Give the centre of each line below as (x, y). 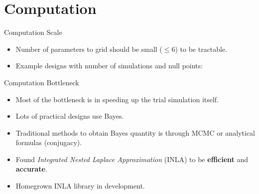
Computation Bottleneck (42, 82)
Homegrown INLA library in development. (80, 186)
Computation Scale (33, 32)
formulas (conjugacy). (49, 142)
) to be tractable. (201, 49)
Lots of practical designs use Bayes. (70, 116)
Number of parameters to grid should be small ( (89, 49)
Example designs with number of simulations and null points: (109, 66)
